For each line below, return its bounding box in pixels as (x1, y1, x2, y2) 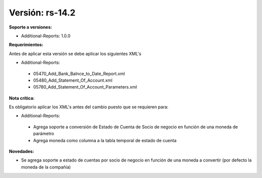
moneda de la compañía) (21, 164, 71, 170)
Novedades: (9, 148, 34, 154)
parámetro (33, 131, 54, 136)
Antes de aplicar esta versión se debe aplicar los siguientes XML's (9, 51, 142, 57)
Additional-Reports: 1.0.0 (21, 33, 71, 39)
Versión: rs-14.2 (9, 7, 76, 18)
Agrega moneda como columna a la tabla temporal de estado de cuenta (33, 137, 177, 143)
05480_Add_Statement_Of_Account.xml (33, 77, 113, 83)
